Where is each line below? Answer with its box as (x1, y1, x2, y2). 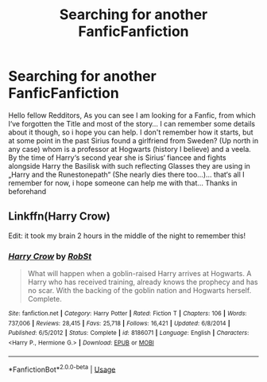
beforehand (8, 186, 47, 196)
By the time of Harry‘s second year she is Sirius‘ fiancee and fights (8, 153, 226, 162)
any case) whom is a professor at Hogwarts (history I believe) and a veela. (8, 144, 252, 154)
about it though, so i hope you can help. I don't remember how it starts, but (8, 127, 253, 137)
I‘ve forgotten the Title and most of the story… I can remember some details (8, 119, 256, 128)
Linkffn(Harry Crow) (8, 209, 111, 224)
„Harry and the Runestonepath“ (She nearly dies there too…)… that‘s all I (8, 170, 245, 179)
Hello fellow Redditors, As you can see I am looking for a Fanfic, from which (8, 110, 256, 120)
